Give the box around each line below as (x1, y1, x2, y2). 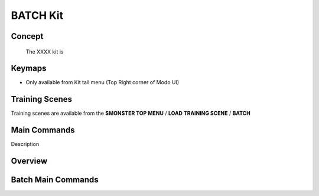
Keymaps (11, 64, 47, 74)
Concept (11, 31, 44, 41)
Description (11, 141, 40, 148)
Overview (11, 156, 48, 166)
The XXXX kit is (25, 48, 64, 55)
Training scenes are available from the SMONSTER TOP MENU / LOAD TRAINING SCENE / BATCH (11, 109, 250, 117)
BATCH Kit (11, 9, 64, 22)
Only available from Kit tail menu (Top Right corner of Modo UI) (25, 79, 180, 86)
